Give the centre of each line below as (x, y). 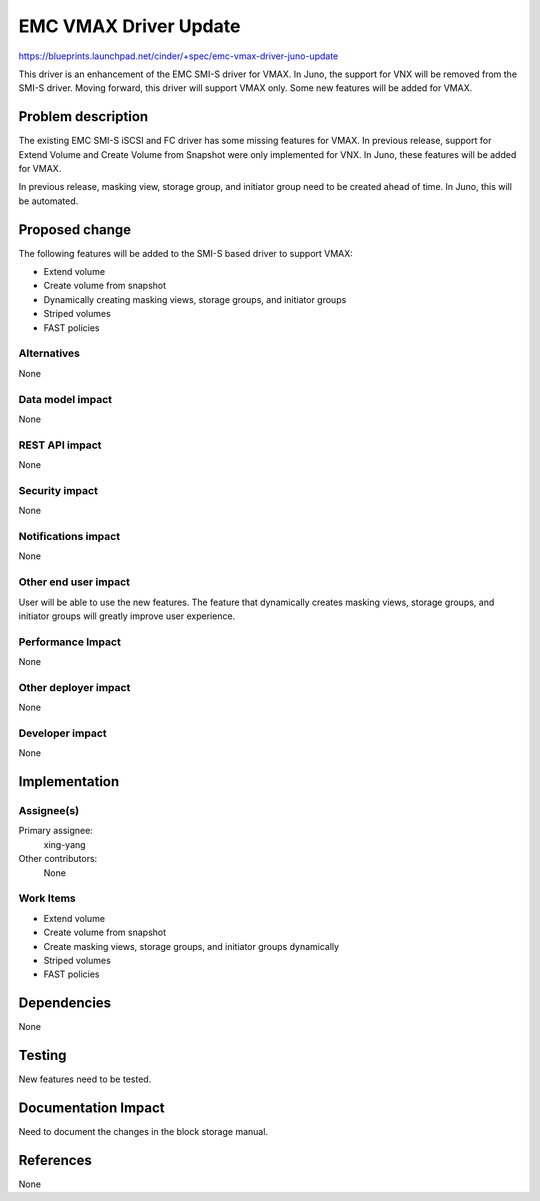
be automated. (48, 201)
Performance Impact (70, 642)
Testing (42, 1055)
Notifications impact (69, 536)
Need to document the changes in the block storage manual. (143, 1132)
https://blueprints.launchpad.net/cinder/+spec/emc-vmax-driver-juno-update (178, 56)
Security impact (58, 490)
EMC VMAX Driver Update (129, 26)
